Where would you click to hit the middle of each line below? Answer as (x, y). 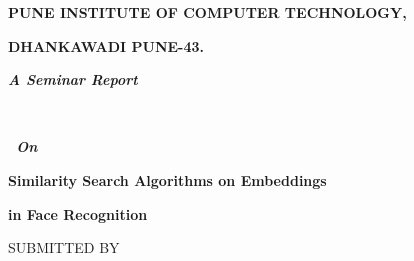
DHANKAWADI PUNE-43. (106, 45)
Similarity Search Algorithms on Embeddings (167, 179)
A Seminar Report (73, 79)
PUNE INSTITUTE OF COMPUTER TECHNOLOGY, (207, 12)
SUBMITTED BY (64, 247)
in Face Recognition (78, 213)
